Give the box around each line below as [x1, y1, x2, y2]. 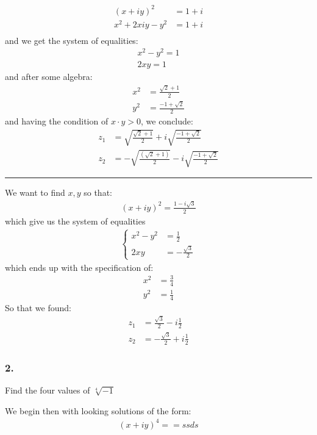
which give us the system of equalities [5, 214, 146, 227]
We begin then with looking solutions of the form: [5, 404, 191, 417]
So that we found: [5, 301, 71, 314]
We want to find [5, 186, 65, 199]
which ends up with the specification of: [5, 261, 154, 273]
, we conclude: [140, 115, 193, 128]
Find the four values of [5, 383, 90, 396]
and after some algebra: [5, 70, 93, 83]
